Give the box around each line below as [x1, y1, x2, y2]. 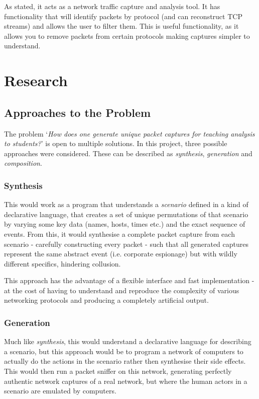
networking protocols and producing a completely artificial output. [4, 295, 209, 305]
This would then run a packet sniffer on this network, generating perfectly [4, 366, 232, 376]
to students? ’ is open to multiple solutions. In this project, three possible [4, 138, 227, 149]
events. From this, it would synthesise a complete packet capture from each [4, 228, 235, 239]
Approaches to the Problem [4, 104, 151, 120]
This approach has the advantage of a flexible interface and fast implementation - [4, 275, 254, 286]
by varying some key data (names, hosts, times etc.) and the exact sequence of [4, 219, 245, 229]
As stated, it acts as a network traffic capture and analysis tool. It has [4, 1, 220, 11]
